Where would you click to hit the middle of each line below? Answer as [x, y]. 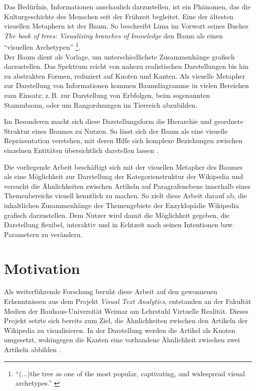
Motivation [42, 268]
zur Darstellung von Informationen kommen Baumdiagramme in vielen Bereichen [127, 85]
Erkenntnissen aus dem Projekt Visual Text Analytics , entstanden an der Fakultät [128, 301]
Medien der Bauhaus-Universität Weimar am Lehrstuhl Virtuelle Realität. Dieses [126, 311]
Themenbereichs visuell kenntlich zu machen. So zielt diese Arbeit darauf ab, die [126, 195]
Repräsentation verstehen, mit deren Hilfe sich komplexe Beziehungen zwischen [123, 140]
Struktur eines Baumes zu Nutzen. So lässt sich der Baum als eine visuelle [116, 131]
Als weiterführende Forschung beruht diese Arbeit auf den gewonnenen [111, 291]
